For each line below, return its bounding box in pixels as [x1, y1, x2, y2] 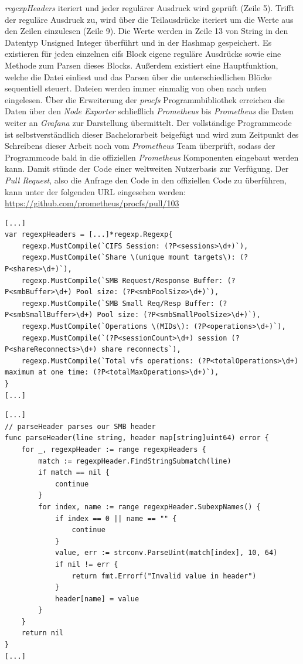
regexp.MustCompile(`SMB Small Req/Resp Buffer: [21, 299, 215, 308]
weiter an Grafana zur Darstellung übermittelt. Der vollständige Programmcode [5, 116, 292, 128]
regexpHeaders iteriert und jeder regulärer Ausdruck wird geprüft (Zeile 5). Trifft [5, 2, 295, 13]
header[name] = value [55, 594, 139, 603]
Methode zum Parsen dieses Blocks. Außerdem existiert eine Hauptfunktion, [5, 59, 278, 71]
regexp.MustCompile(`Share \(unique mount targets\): [21, 253, 236, 262]
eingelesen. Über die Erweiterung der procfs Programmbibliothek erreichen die [5, 93, 285, 105]
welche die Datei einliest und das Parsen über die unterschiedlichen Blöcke [5, 70, 272, 83]
